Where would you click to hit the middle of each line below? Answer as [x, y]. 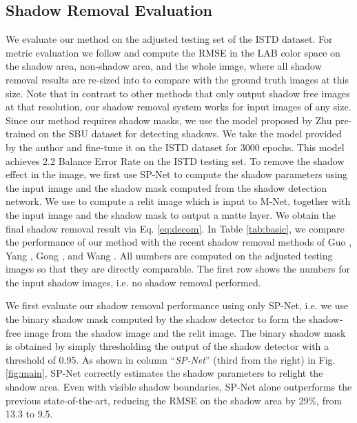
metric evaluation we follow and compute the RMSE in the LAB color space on [173, 52]
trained [21, 134]
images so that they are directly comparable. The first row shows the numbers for [178, 269]
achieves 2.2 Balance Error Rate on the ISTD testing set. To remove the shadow [175, 160]
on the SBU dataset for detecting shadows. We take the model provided [190, 134]
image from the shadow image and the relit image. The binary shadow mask [185, 332]
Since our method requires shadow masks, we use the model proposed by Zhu [169, 120]
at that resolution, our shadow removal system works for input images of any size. [178, 107]
